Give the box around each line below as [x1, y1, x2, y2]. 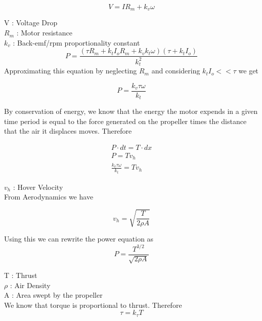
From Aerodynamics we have [4, 191, 94, 202]
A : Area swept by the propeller [4, 290, 103, 300]
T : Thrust [4, 270, 37, 280]
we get [238, 65, 258, 76]
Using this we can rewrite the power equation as [4, 233, 154, 244]
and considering [151, 65, 200, 76]
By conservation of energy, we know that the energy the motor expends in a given [4, 106, 258, 116]
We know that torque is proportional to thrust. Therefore [4, 299, 182, 310]
